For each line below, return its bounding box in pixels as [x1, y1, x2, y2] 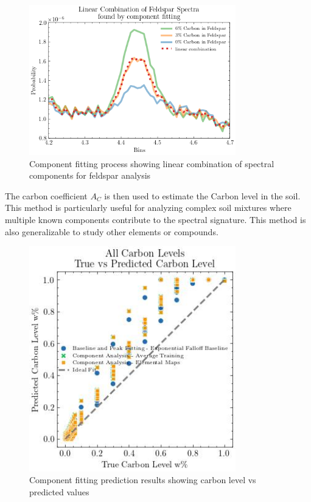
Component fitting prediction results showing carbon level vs [29, 473, 256, 486]
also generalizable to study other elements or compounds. [5, 225, 218, 238]
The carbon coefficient [5, 189, 88, 202]
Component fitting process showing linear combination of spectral [29, 157, 274, 170]
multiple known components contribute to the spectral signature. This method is [5, 213, 306, 226]
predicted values [29, 486, 89, 498]
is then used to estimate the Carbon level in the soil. [104, 189, 301, 202]
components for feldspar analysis [29, 169, 151, 182]
